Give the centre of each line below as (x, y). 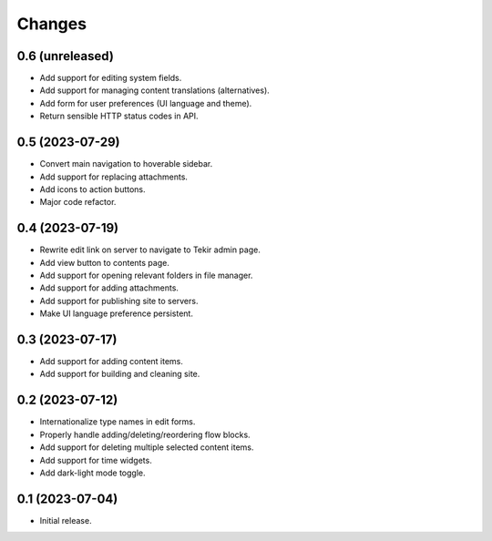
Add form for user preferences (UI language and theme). (146, 103)
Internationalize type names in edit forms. (118, 422)
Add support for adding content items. (112, 362)
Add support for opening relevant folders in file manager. (146, 275)
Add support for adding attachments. (109, 288)
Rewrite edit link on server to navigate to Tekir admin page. (150, 250)
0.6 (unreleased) (65, 56)
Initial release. (66, 520)
